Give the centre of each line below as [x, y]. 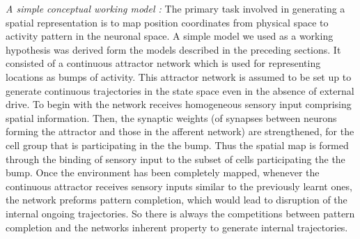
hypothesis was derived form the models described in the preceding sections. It [173, 49]
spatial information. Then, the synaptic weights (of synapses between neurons [171, 117]
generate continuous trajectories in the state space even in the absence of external [180, 90]
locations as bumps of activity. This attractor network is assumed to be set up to [179, 76]
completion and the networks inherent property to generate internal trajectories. [177, 227]
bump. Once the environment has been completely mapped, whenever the [163, 172]
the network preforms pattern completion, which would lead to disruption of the [177, 200]
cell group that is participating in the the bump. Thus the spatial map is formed [177, 145]
